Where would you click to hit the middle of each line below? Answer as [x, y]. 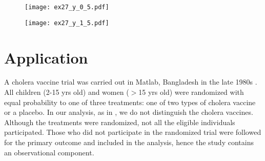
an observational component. [49, 152]
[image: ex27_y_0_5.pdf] [67, 7]
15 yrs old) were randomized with [191, 92]
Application [46, 57]
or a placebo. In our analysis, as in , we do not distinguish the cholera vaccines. [129, 112]
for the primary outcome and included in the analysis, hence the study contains [129, 142]
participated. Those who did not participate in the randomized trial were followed [133, 132]
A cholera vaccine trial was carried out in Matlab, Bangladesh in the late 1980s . [131, 82]
